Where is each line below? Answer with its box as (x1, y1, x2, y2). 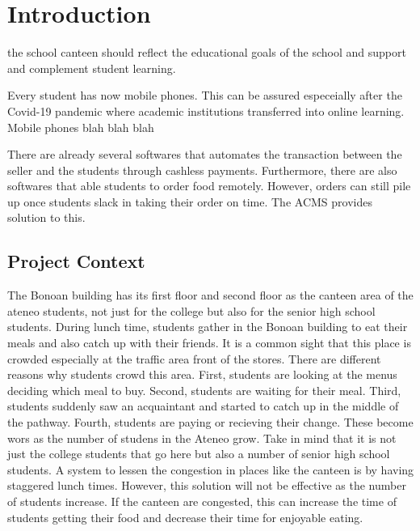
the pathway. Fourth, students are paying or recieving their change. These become (7, 414, 414, 431)
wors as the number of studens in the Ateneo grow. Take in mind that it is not (7, 429, 397, 446)
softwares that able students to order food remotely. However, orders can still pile (7, 177, 411, 194)
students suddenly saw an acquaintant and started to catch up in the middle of (7, 397, 399, 414)
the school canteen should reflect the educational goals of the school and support (7, 44, 406, 61)
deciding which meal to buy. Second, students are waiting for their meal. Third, (7, 381, 401, 398)
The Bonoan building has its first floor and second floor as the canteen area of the (7, 287, 414, 304)
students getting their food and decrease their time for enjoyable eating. (7, 508, 363, 525)
